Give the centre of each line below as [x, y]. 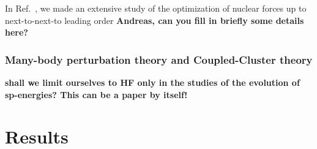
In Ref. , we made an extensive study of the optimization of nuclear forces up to [156, 8]
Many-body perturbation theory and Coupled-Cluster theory [159, 59]
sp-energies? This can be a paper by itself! [96, 94]
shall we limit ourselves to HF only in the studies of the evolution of [152, 82]
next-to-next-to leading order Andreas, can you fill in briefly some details [155, 20]
